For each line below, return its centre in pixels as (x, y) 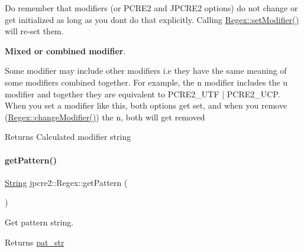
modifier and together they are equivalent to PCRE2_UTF (112, 94)
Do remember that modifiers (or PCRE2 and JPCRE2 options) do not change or (151, 8)
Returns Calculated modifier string (68, 137)
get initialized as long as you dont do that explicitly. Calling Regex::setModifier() (152, 19)
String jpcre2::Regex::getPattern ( (66, 182)
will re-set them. (34, 31)
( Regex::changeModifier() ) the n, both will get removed (105, 117)
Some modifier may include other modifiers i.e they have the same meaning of (146, 71)
